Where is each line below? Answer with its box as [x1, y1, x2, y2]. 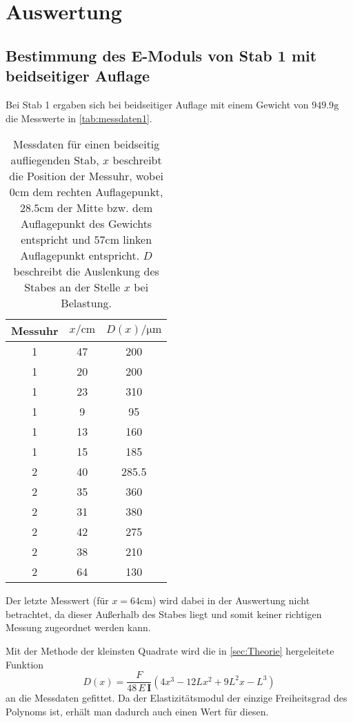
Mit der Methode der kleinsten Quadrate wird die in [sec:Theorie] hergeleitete [6, 643, 334, 657]
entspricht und [21, 231, 91, 248]
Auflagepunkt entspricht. [20, 247, 140, 264]
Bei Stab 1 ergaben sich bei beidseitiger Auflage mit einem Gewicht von [6, 97, 309, 111]
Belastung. [61, 295, 112, 311]
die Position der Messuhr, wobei [9, 168, 163, 184]
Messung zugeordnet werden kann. [6, 620, 151, 635]
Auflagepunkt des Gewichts [21, 215, 152, 232]
